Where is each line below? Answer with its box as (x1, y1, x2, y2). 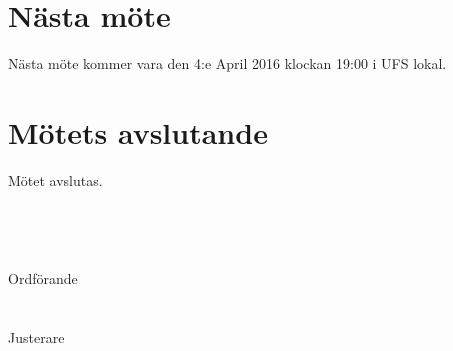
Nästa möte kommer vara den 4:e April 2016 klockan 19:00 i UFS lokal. (8, 53, 447, 74)
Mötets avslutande (8, 111, 268, 152)
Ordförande (8, 267, 78, 288)
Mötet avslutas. (8, 169, 103, 190)
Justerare (8, 326, 65, 347)
